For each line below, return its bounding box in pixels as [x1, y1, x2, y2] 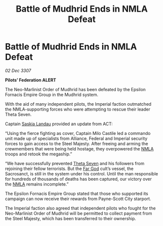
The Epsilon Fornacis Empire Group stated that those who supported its [5, 190, 148, 196]
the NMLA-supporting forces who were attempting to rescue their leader [5, 106, 150, 112]
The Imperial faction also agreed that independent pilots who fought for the [5, 205, 156, 211]
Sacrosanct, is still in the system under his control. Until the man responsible [5, 170, 158, 176]
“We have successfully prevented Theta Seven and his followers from [5, 160, 145, 166]
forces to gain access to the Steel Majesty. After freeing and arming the [5, 140, 148, 147]
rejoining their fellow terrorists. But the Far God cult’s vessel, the [5, 166, 134, 171]
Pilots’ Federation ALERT [5, 77, 56, 83]
